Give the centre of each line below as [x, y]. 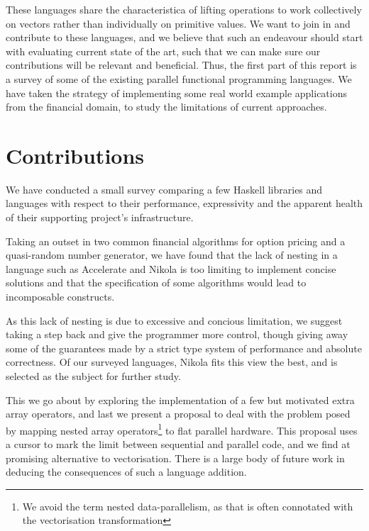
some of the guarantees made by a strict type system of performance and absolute [184, 348]
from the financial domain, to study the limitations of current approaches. [166, 107]
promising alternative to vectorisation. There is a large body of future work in [175, 458]
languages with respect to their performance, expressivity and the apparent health [184, 203]
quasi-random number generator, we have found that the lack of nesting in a [172, 255]
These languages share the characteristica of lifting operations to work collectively [184, 9]
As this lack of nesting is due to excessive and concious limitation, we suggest [174, 320]
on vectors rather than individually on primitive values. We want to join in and [178, 23]
